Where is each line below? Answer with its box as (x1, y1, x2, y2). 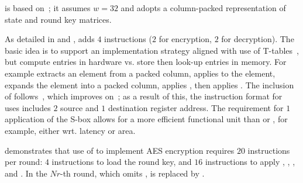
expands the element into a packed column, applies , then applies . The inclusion (5, 78, 294, 91)
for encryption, (159, 33, 212, 45)
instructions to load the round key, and (51, 156, 192, 168)
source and (60, 101, 99, 113)
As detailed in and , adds (5, 33, 95, 45)
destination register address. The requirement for (108, 101, 284, 113)
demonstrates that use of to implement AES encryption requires (5, 144, 235, 156)
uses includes (5, 101, 51, 113)
